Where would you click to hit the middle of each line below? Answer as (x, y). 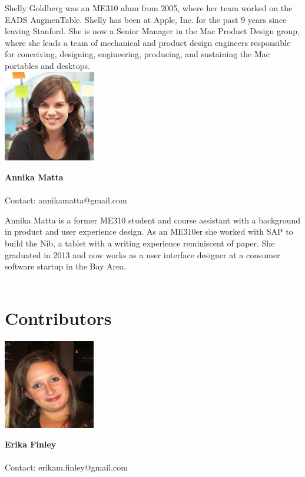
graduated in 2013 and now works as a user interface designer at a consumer (142, 254)
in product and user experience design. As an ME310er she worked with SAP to (149, 231)
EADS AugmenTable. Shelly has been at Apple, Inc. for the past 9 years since (146, 19)
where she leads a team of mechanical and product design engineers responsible (148, 42)
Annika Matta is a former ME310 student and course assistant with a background (153, 220)
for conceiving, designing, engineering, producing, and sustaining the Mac (137, 54)
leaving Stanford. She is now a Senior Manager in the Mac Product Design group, (152, 31)
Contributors (58, 318)
